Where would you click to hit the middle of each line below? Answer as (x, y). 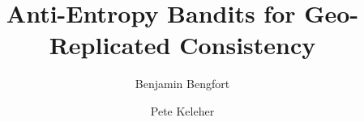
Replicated (110, 45)
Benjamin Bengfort (182, 84)
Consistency (248, 45)
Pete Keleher (182, 110)
